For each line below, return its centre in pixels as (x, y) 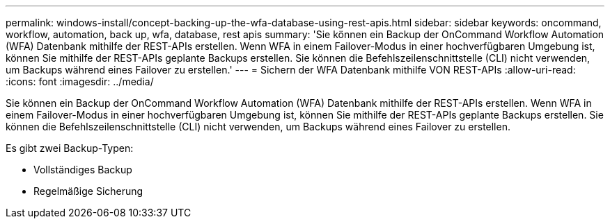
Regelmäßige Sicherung (88, 191)
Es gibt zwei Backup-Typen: (70, 148)
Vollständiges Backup (83, 170)
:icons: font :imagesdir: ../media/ (80, 81)
